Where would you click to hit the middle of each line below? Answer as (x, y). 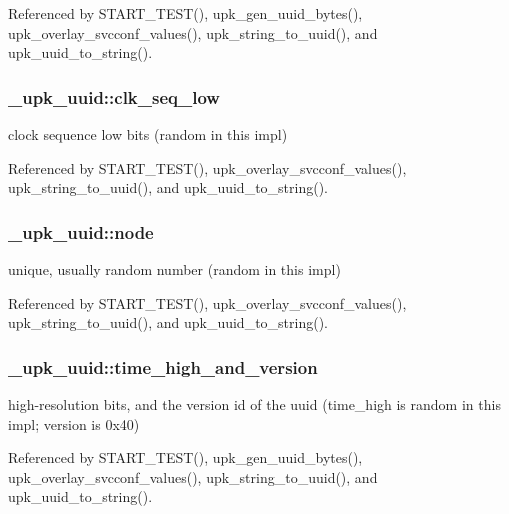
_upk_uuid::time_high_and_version (163, 366)
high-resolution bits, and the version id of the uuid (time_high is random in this (254, 404)
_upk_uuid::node (81, 231)
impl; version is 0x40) (74, 423)
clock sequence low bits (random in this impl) (148, 134)
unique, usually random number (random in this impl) (174, 269)
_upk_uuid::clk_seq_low (114, 96)
